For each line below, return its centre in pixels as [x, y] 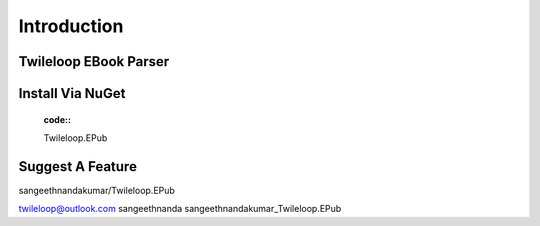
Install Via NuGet [72, 93]
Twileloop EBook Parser [94, 61]
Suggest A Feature [77, 166]
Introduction [71, 26]
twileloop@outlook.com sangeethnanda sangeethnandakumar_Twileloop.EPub [180, 209]
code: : [57, 119]
